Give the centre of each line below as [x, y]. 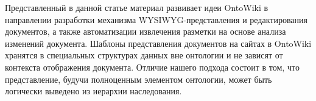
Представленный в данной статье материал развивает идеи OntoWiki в [137, 7]
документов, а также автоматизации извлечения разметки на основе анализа [146, 31]
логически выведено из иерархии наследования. [93, 91]
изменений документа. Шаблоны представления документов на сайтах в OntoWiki [158, 43]
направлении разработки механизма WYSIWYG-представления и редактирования [156, 19]
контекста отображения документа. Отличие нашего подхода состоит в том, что [152, 67]
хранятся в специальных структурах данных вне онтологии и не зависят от [144, 55]
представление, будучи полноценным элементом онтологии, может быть [139, 79]
